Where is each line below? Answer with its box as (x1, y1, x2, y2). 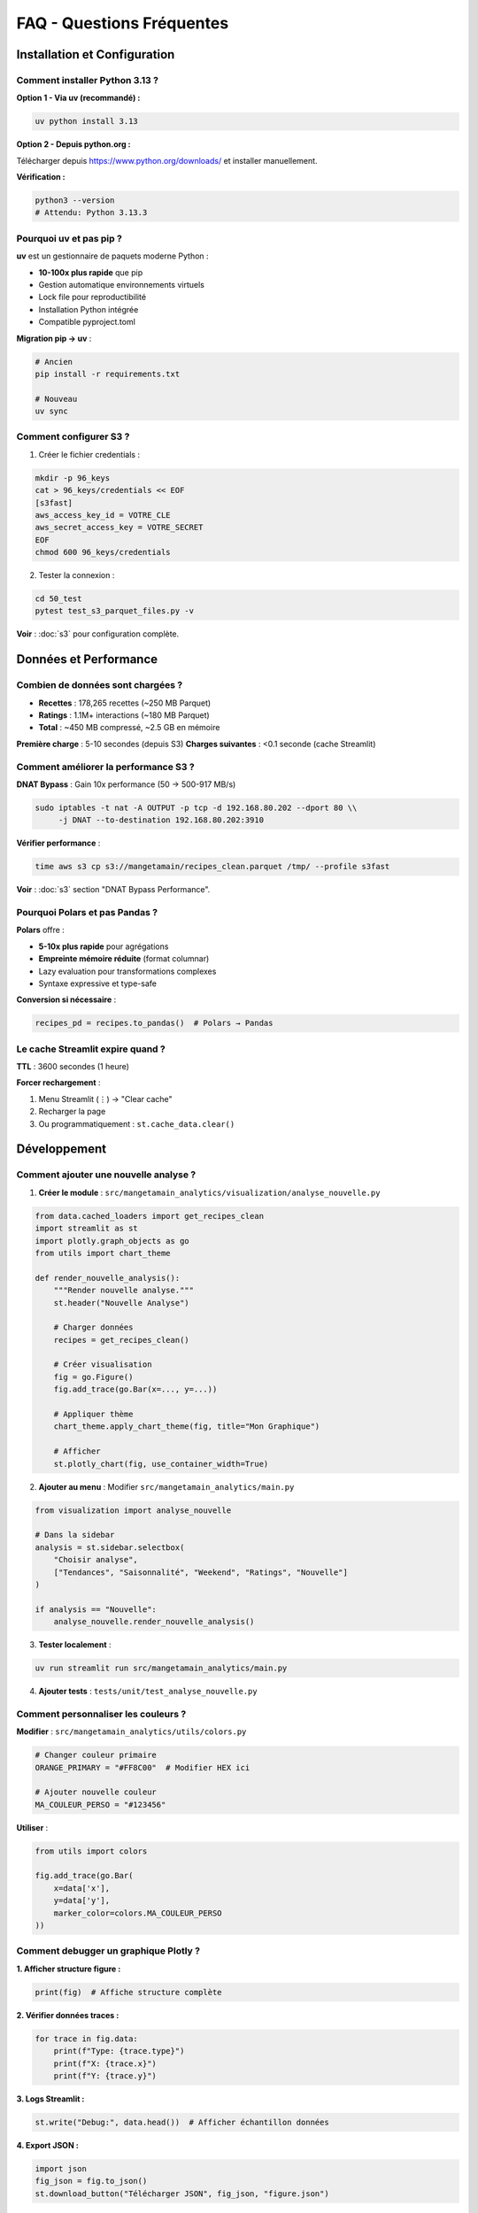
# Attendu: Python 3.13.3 (35, 208, 148, 218)
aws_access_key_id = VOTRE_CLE (35, 510, 172, 520)
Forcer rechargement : (16, 1077, 101, 1088)
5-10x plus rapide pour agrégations (38, 941, 169, 952)
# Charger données (53, 1322, 134, 1332)
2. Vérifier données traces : (16, 2009, 119, 2020)
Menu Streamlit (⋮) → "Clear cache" (38, 1093, 173, 1104)
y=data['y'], (53, 1895, 111, 1906)
